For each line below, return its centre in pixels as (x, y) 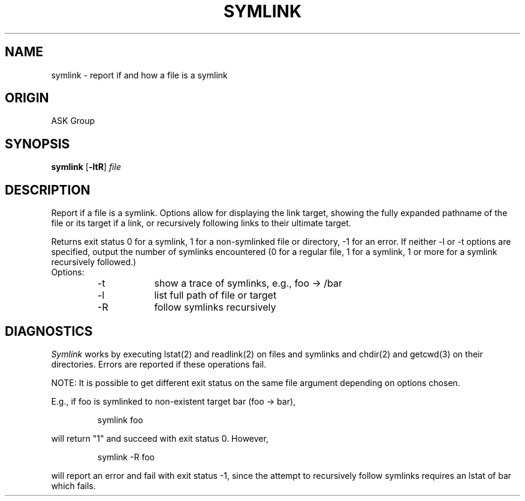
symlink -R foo (126, 457)
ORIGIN (27, 98)
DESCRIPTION (48, 190)
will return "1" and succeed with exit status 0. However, (160, 438)
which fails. (73, 485)
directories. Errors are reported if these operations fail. (159, 364)
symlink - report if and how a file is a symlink (139, 75)
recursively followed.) (94, 262)
